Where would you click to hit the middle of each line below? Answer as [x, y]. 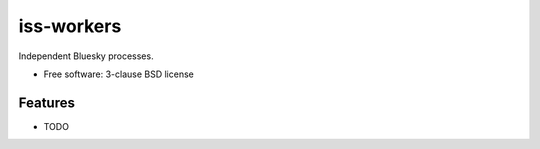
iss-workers [70, 26]
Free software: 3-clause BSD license [118, 74]
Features [46, 102]
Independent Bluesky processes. [86, 56]
